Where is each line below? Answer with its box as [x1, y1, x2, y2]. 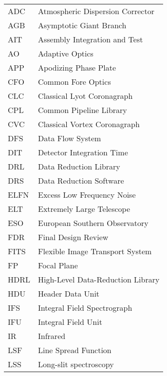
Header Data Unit [38, 288, 100, 299]
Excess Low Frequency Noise [38, 189, 136, 200]
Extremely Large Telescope [38, 203, 130, 214]
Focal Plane [38, 260, 78, 271]
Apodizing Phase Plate [38, 62, 116, 73]
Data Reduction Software [38, 175, 124, 186]
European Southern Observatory [38, 217, 148, 228]
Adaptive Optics [38, 48, 93, 59]
